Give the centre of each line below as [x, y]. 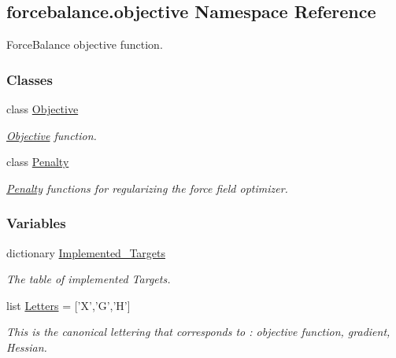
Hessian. [27, 347]
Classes [30, 79]
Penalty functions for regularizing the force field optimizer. [147, 188]
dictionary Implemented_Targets [86, 252]
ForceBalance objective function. [85, 44]
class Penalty [38, 162]
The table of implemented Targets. [89, 279]
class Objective [43, 109]
